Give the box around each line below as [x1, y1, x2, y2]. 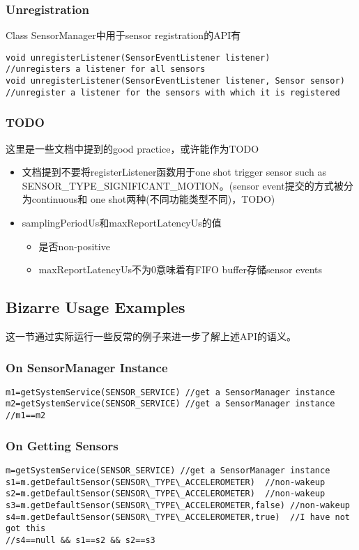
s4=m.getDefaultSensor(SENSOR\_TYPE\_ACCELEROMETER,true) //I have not [6, 512, 350, 522]
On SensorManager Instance [6, 358, 168, 376]
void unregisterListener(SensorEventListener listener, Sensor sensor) [6, 76, 345, 86]
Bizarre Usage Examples [6, 296, 185, 318]
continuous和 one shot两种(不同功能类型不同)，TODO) [31, 192, 275, 206]
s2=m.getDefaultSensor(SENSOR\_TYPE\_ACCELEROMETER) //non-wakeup [6, 489, 326, 499]
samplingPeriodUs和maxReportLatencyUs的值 [22, 215, 222, 230]
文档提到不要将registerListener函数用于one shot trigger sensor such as [22, 165, 326, 179]
